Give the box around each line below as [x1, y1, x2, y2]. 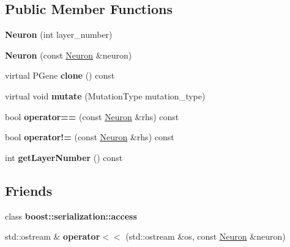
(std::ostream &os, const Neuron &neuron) [125, 230, 286, 243]
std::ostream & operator [5, 230, 100, 243]
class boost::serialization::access [5, 209, 137, 222]
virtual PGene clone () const [5, 69, 115, 82]
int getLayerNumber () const [5, 151, 123, 163]
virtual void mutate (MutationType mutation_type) [5, 89, 206, 102]
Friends [5, 181, 53, 199]
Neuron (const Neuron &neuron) [5, 48, 132, 61]
